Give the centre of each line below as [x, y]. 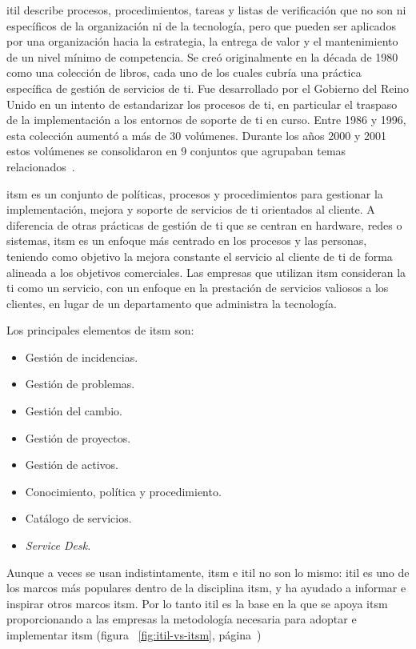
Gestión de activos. [72, 465]
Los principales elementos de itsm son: [100, 330]
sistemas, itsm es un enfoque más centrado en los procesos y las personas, [187, 240]
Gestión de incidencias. [82, 357]
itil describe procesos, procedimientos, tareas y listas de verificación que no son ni [206, 10]
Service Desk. [58, 545]
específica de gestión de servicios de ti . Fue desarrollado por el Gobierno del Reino [208, 88]
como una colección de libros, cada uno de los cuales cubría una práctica [184, 72]
